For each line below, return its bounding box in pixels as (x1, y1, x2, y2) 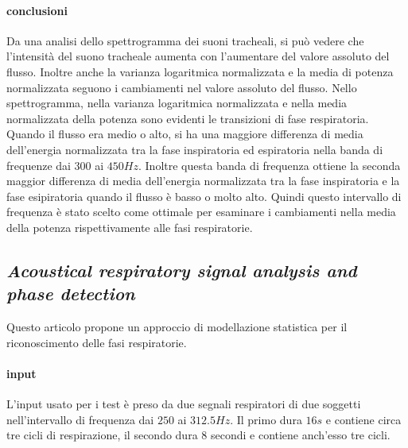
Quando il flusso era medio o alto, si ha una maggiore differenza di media (6, 126, 363, 142)
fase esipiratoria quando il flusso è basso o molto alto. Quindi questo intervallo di (6, 187, 402, 204)
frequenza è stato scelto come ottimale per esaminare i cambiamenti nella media (6, 203, 396, 220)
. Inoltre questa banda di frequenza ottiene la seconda (138, 156, 401, 173)
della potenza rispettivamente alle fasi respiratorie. (6, 218, 253, 235)
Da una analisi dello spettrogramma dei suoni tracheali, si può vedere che (6, 32, 364, 48)
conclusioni (6, 2, 68, 18)
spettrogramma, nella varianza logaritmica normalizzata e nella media (6, 95, 348, 111)
